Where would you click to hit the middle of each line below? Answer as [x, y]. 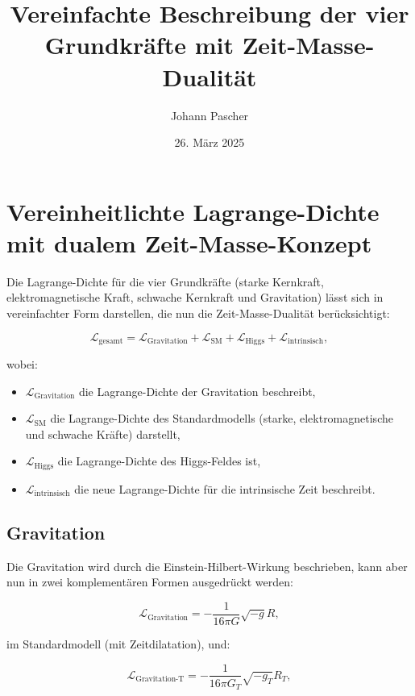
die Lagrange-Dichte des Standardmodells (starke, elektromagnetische [222, 418]
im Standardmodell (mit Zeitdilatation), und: [118, 643]
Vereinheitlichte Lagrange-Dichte [193, 211]
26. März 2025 [210, 142]
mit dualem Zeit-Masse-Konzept [189, 242]
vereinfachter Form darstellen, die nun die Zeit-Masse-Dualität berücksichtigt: [198, 313]
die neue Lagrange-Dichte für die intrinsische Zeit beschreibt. [225, 488]
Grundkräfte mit [139, 45]
